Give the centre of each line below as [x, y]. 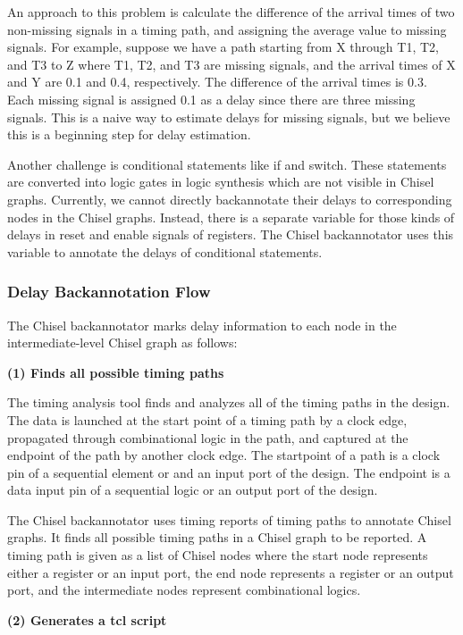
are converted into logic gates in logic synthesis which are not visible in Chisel [221, 182]
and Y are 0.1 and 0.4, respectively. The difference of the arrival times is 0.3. [217, 82]
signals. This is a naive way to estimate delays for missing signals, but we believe [229, 117]
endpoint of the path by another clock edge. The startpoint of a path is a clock [224, 455]
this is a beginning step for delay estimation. [129, 134]
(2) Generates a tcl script [87, 619]
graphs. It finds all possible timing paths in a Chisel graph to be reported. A [217, 537]
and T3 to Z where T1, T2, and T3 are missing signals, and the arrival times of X [231, 64]
